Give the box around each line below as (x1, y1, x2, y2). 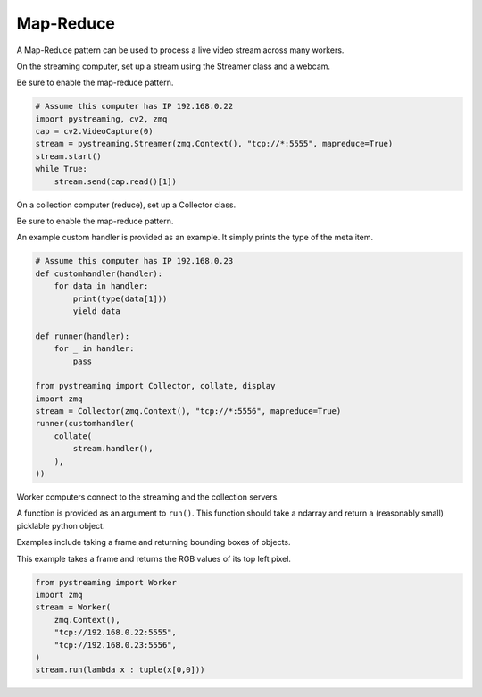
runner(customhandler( (35, 418, 135, 429)
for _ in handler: (54, 344, 135, 354)
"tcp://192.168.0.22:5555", (54, 627, 178, 638)
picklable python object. (16, 520, 105, 531)
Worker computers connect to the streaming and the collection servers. (16, 491, 280, 502)
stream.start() (35, 151, 102, 161)
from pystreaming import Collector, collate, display (35, 381, 276, 391)
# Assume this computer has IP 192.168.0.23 (35, 256, 234, 266)
